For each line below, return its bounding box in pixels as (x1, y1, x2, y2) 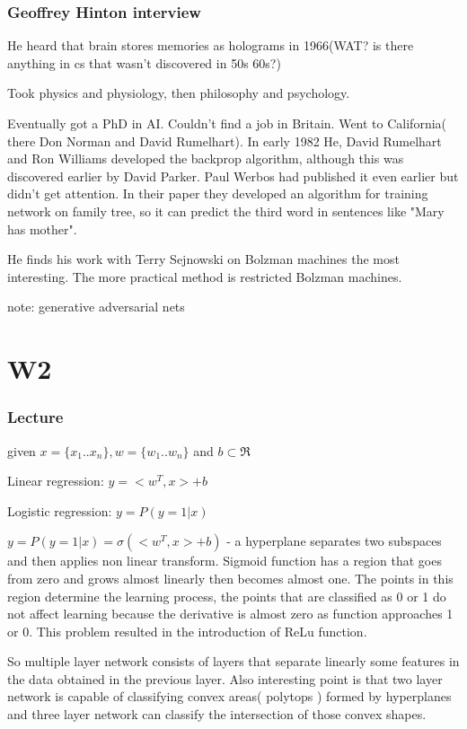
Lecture (7, 406, 64, 428)
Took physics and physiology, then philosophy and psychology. (7, 83, 350, 102)
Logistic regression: (7, 501, 112, 520)
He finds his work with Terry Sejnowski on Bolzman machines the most (7, 250, 400, 268)
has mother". (7, 219, 77, 238)
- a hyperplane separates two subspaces (226, 531, 442, 550)
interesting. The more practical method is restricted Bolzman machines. (7, 267, 402, 285)
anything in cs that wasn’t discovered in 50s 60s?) (7, 53, 281, 72)
